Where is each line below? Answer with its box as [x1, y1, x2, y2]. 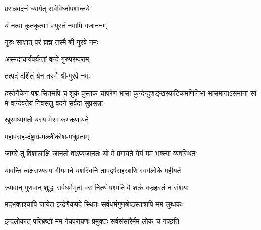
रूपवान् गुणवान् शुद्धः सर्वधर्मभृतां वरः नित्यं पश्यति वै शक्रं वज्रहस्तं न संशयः [5, 182, 188, 192]
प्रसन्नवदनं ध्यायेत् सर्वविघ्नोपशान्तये [5, 3, 90, 13]
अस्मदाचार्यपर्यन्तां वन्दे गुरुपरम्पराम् [5, 53, 89, 64]
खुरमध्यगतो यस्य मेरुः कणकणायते [5, 114, 89, 125]
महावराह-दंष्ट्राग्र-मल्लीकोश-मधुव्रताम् [5, 131, 89, 141]
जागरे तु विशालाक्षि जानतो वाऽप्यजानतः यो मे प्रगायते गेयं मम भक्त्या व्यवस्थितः [5, 148, 197, 159]
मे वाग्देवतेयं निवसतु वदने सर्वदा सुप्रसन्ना [5, 97, 103, 108]
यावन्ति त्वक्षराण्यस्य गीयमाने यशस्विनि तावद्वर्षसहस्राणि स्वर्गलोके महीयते [5, 165, 181, 175]
